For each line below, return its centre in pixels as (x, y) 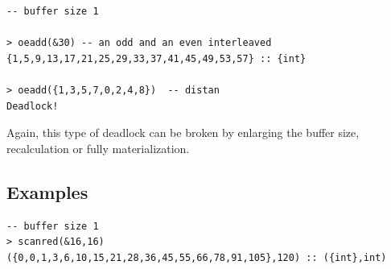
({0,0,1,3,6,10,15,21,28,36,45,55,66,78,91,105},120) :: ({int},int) (197, 257)
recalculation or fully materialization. (98, 148)
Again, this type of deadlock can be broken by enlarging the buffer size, (183, 132)
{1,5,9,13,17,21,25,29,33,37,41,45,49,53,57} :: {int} (156, 58)
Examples (47, 191)
